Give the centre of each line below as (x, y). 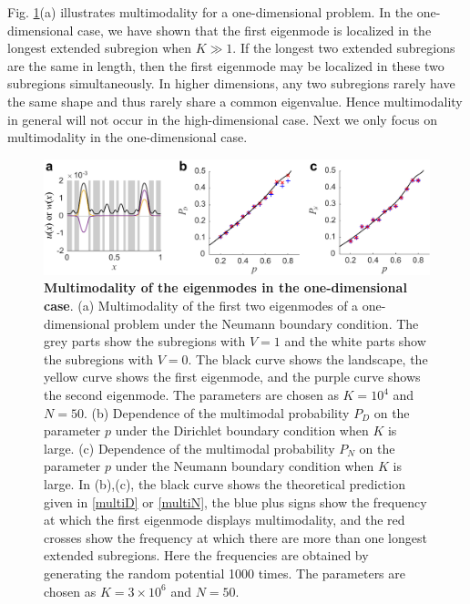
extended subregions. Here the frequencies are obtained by (206, 555)
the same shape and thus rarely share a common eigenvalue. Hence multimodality (235, 101)
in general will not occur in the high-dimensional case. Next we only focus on (223, 119)
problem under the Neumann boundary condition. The (266, 323)
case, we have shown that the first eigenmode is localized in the (255, 30)
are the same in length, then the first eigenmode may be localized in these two (226, 65)
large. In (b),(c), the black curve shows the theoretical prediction (225, 483)
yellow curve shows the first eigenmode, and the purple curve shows (232, 377)
